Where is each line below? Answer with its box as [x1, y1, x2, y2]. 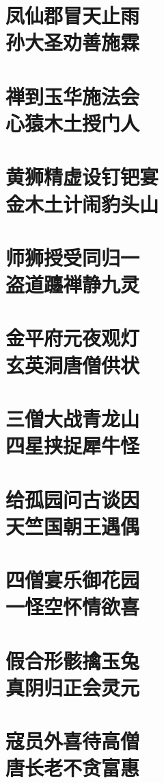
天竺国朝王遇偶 [5, 511, 140, 540]
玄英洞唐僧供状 [5, 350, 140, 378]
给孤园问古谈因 [5, 485, 140, 513]
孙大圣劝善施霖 [5, 28, 140, 56]
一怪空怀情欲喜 [5, 592, 140, 621]
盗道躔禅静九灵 [5, 270, 140, 298]
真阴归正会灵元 [5, 673, 140, 701]
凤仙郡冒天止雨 [5, 1, 140, 29]
